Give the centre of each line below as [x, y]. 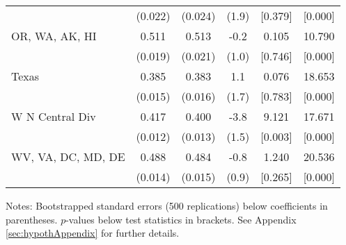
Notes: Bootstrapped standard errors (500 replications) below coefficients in [167, 205]
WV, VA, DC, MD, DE [68, 157]
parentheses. [32, 219]
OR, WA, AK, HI [54, 36]
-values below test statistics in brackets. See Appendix [181, 219]
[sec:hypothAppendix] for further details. [93, 233]
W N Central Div [54, 116]
